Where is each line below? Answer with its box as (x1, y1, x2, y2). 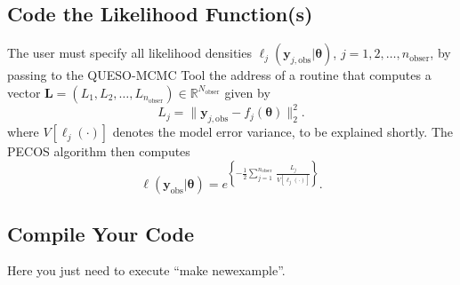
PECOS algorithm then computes (7, 142, 190, 161)
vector (7, 83, 41, 101)
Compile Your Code (7, 219, 194, 247)
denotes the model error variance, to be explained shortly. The (112, 123, 454, 141)
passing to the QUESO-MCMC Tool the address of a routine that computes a (7, 66, 432, 84)
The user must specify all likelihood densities (7, 44, 252, 62)
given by (224, 83, 270, 101)
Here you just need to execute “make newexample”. (7, 261, 286, 280)
